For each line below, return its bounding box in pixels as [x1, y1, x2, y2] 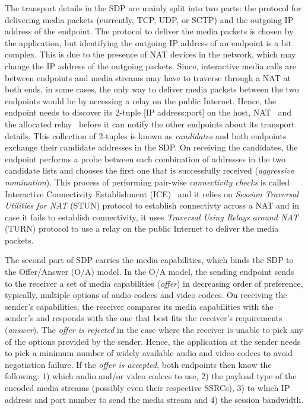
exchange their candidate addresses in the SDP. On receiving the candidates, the [5, 141, 298, 153]
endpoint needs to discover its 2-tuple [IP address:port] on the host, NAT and [5, 106, 292, 118]
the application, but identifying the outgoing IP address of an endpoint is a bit [5, 36, 292, 49]
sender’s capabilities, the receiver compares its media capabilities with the [5, 300, 274, 312]
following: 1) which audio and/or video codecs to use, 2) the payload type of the [5, 370, 297, 382]
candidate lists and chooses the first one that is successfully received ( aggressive [5, 164, 294, 177]
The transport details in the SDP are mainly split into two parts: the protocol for [5, 2, 301, 14]
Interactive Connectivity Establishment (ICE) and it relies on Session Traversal [5, 187, 299, 200]
